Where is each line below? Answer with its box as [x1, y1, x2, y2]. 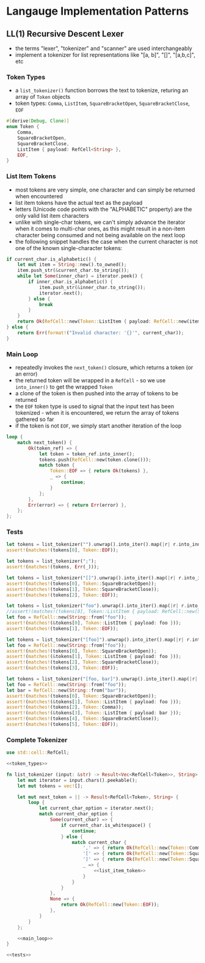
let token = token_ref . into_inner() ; [38, 451, 135, 457]
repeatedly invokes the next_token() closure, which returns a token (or [15, 364, 193, 371]
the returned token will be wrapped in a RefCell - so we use [15, 377, 166, 384]
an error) [15, 370, 38, 378]
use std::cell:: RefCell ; [6, 750, 70, 756]
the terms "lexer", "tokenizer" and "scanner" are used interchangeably [15, 45, 192, 52]
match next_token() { [17, 439, 72, 446]
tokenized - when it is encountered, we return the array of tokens [15, 409, 179, 417]
